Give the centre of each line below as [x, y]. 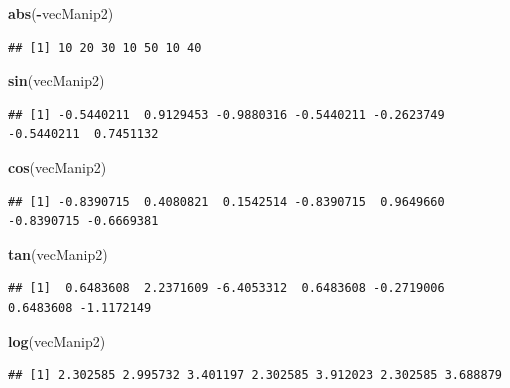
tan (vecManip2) [58, 253]
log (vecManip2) [57, 340]
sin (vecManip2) [56, 80]
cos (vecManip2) [57, 166]
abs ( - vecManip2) [61, 13]
